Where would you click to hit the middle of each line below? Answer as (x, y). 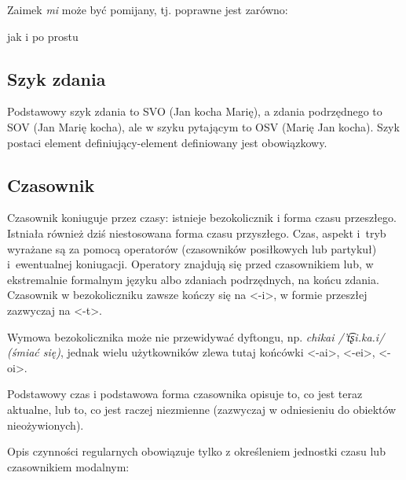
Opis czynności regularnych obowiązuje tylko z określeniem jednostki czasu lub (196, 451)
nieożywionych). (46, 425)
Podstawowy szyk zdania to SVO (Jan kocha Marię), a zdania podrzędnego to (195, 111)
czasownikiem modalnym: (68, 466)
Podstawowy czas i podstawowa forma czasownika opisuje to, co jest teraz (185, 394)
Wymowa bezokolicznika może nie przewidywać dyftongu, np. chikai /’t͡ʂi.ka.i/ (196, 336)
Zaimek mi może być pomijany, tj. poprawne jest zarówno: (148, 9)
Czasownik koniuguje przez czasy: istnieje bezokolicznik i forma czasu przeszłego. (202, 218)
